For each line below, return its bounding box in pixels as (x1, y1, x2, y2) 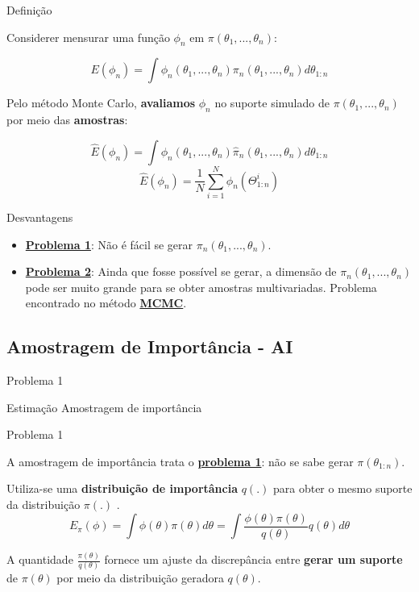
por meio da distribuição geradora (56, 569, 224, 586)
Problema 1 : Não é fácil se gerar (25, 236, 193, 252)
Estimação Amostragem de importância (6, 398, 202, 415)
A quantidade (6, 551, 73, 568)
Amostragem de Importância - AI (6, 334, 293, 359)
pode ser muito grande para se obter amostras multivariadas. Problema (25, 278, 377, 295)
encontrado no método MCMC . (25, 294, 187, 311)
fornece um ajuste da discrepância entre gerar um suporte (104, 551, 403, 568)
